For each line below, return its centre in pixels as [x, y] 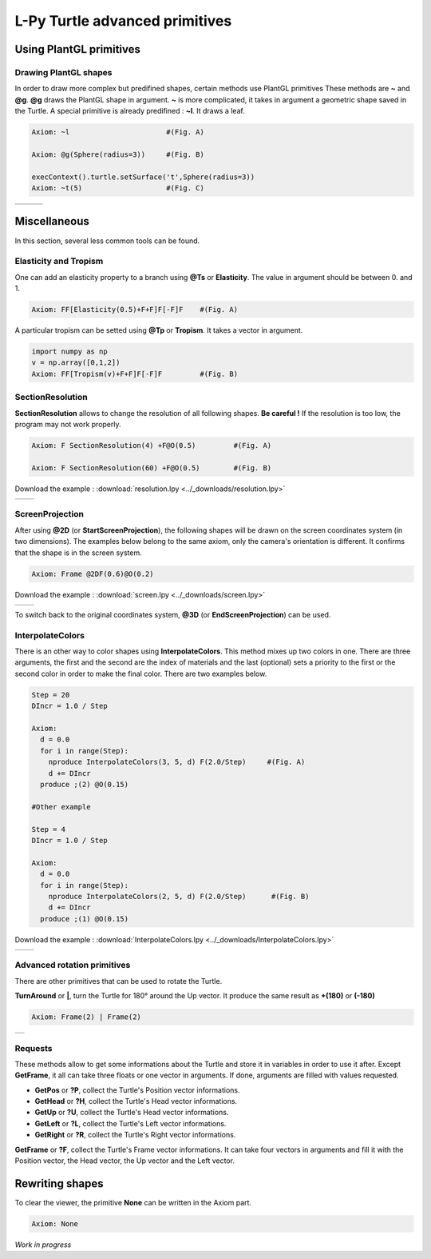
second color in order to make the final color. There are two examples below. [141, 673]
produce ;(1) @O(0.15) [85, 919]
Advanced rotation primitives [73, 965]
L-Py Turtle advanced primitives [123, 21]
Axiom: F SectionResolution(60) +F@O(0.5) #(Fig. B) [152, 468]
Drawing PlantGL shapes [63, 72]
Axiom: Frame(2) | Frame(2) [86, 1017]
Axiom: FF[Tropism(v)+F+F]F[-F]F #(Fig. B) [135, 374]
